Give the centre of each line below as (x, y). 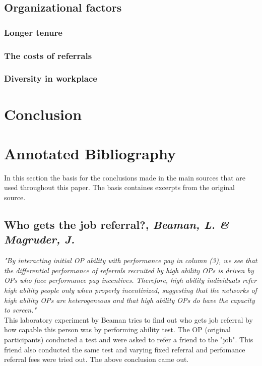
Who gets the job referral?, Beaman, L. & (117, 224)
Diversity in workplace (51, 78)
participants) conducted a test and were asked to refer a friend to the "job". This (129, 339)
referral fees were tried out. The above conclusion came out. (96, 359)
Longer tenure (33, 32)
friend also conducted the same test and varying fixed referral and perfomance (125, 349)
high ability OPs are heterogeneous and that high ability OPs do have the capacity (129, 300)
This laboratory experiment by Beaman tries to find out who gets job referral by (128, 319)
